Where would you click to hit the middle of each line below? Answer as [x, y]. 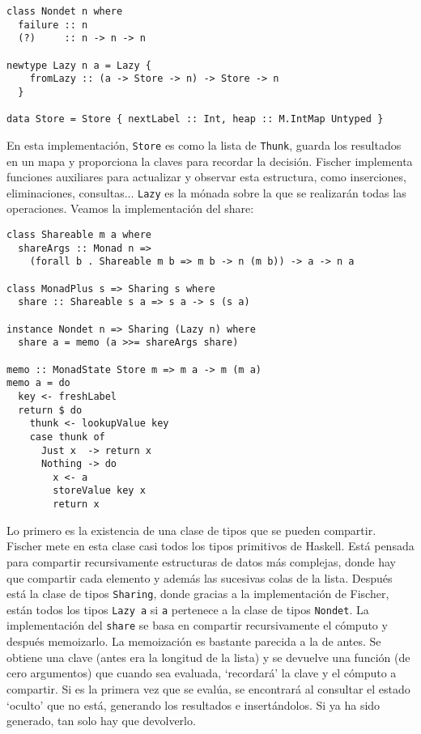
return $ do [50, 410]
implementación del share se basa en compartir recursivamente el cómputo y [197, 625]
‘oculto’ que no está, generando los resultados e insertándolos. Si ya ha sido [193, 704]
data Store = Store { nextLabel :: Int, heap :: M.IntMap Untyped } [195, 119]
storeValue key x [99, 491]
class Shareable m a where [79, 235]
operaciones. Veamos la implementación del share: [130, 208]
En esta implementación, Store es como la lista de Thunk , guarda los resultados [204, 144]
